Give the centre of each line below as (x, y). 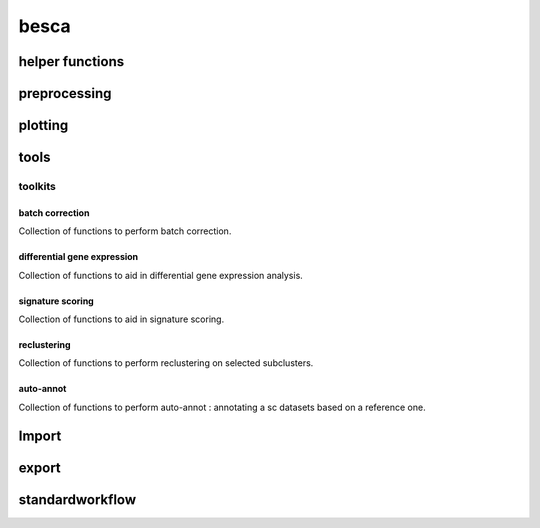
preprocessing (65, 93)
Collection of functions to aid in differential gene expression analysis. (161, 275)
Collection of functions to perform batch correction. (125, 231)
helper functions (71, 61)
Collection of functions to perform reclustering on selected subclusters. (166, 363)
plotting (43, 125)
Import (40, 435)
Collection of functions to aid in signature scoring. (121, 319)
